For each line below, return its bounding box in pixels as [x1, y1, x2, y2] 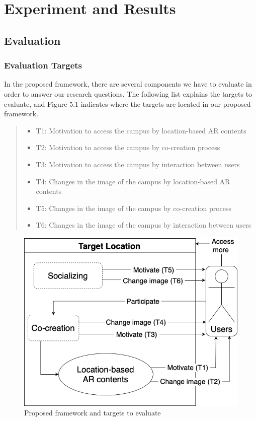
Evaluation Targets [4, 59, 82, 72]
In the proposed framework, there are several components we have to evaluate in [4, 79, 252, 89]
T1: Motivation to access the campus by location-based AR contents [36, 125, 246, 135]
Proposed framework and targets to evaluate [24, 407, 161, 418]
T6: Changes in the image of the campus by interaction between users [36, 220, 251, 230]
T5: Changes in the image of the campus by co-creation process [36, 202, 232, 213]
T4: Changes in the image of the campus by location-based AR [36, 176, 230, 186]
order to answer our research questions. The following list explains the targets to [4, 88, 252, 99]
